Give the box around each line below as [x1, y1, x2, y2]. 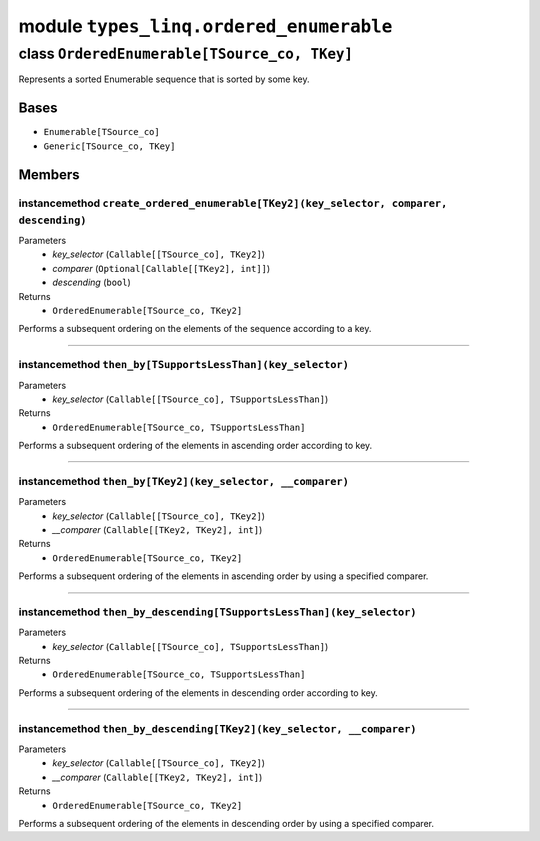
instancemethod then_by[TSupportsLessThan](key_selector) [18, 358, 349, 372]
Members [18, 166, 80, 183]
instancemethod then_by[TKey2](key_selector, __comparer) [18, 474, 349, 488]
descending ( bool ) [52, 276, 132, 289]
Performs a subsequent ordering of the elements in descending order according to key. [18, 686, 379, 699]
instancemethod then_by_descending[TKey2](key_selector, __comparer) [18, 721, 417, 735]
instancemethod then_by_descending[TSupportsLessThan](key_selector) [18, 605, 417, 619]
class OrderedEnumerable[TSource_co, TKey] [18, 45, 354, 63]
